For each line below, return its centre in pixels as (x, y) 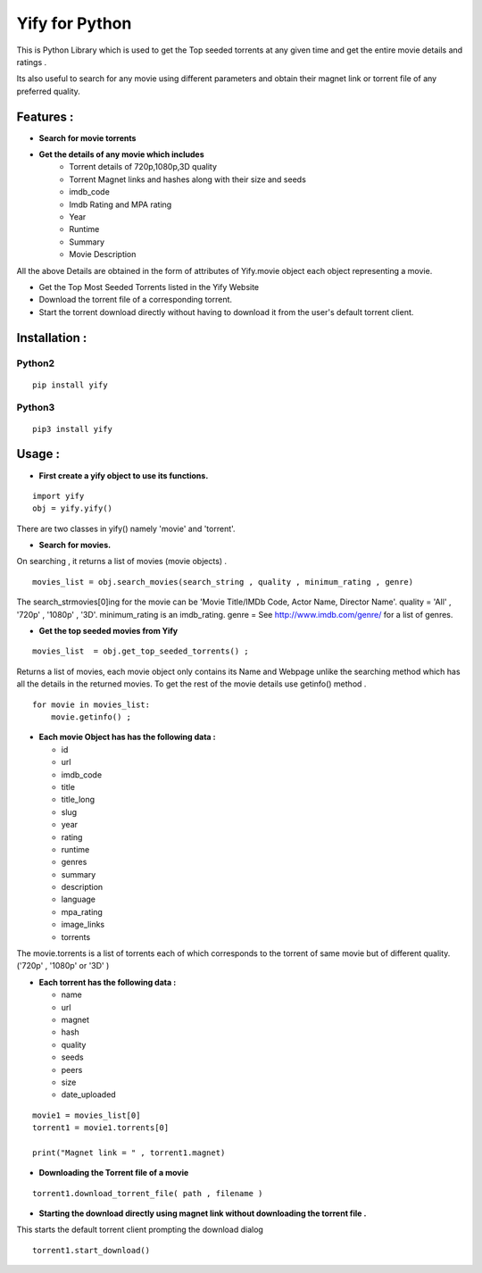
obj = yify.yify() (73, 508)
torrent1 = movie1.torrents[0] (101, 1128)
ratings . (32, 62)
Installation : (52, 338)
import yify (58, 496)
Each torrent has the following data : (108, 982)
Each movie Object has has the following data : (127, 737)
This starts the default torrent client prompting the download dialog (140, 1230)
